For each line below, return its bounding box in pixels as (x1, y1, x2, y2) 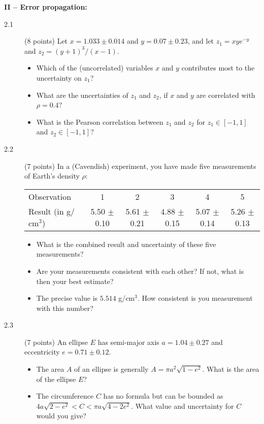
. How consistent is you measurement (137, 293, 253, 303)
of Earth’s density (24, 170, 80, 181)
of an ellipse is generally (74, 364, 149, 374)
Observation (28, 190, 72, 202)
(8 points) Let (24, 36, 68, 46)
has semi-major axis (97, 336, 159, 347)
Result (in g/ (28, 205, 75, 217)
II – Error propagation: (4, 2, 87, 12)
